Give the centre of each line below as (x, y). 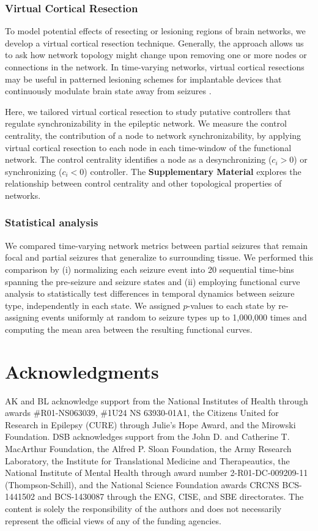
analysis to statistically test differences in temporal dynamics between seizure (150, 293)
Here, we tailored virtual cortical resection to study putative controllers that (148, 111)
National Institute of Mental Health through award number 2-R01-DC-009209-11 (157, 473)
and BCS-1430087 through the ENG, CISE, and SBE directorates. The (171, 496)
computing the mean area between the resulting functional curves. (129, 329)
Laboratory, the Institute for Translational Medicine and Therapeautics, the (147, 460)
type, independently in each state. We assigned (93, 305)
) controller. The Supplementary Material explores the (193, 171)
